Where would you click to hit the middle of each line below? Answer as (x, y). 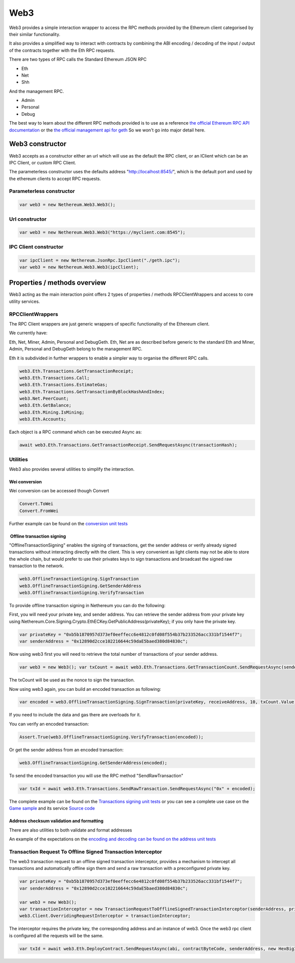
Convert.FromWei (39, 511)
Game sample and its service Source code (52, 808)
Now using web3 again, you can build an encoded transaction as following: (85, 689)
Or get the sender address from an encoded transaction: (66, 750)
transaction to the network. (36, 566)
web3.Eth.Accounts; (43, 419)
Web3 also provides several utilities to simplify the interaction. (72, 469)
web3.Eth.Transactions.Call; (55, 378)
